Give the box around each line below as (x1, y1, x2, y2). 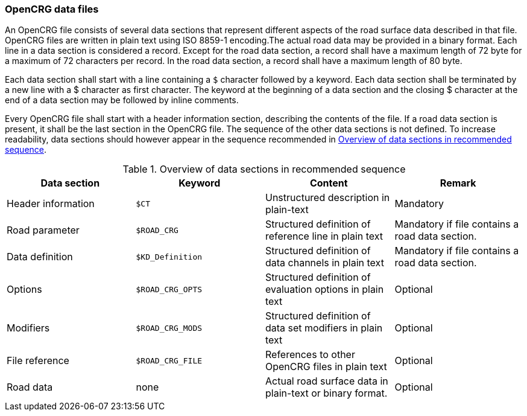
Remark (440, 177, 476, 190)
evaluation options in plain (265, 283, 384, 296)
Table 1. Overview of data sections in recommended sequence (122, 163, 406, 176)
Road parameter (7, 224, 80, 237)
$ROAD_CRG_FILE (136, 356, 203, 365)
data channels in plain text (265, 257, 384, 269)
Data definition (7, 251, 73, 263)
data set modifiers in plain (265, 322, 383, 334)
